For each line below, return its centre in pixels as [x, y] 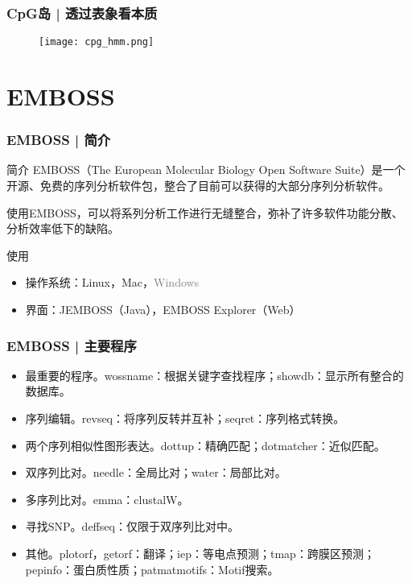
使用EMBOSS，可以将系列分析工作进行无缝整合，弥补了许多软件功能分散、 [205, 212]
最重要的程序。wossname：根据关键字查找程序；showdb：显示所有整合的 [214, 375]
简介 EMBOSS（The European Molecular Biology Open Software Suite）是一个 [206, 170]
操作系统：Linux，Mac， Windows [112, 282]
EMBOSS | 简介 [59, 140]
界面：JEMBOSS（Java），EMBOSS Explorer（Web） [163, 310]
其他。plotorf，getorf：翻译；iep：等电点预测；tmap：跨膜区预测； [200, 553]
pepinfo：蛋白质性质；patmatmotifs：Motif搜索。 [152, 569]
